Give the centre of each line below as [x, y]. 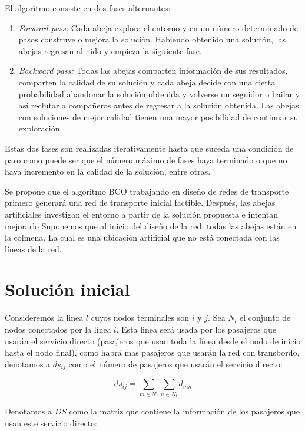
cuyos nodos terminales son [140, 318]
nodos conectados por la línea [58, 329]
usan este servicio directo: [51, 422]
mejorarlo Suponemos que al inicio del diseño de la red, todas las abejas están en [151, 226]
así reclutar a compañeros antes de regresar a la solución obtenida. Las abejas [159, 105]
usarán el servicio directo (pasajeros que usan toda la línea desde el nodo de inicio [153, 340]
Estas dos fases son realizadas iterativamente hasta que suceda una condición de [149, 148]
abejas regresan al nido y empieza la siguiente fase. [110, 50]
